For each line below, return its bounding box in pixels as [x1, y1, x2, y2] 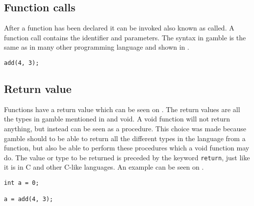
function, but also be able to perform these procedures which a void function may [4, 143, 250, 153]
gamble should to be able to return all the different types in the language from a [4, 133, 246, 143]
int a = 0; [4, 179, 39, 187]
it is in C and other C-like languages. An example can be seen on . [4, 162, 204, 172]
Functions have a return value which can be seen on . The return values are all [4, 104, 240, 114]
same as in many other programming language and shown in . [4, 42, 189, 52]
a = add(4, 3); [4, 196, 53, 203]
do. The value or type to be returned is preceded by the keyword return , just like [4, 152, 250, 162]
